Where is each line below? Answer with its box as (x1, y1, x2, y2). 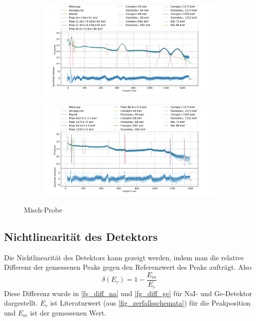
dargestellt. (4, 298, 38, 308)
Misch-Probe (24, 205, 62, 215)
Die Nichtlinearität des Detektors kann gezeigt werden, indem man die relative (4, 252, 244, 262)
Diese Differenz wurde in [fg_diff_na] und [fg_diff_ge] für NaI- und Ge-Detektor (4, 288, 252, 298)
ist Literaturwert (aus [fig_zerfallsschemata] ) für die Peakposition (50, 298, 251, 308)
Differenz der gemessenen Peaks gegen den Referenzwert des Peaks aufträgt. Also (4, 262, 252, 272)
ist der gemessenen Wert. (30, 307, 107, 318)
